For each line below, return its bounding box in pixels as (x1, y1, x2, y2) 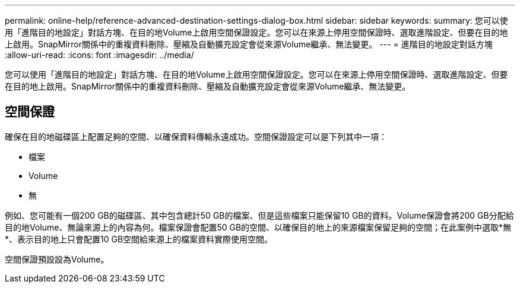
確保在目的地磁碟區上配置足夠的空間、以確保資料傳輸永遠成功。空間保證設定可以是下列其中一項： (5, 131, 387, 142)
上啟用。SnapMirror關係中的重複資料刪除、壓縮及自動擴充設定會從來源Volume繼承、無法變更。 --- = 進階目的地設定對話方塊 (5, 39, 493, 49)
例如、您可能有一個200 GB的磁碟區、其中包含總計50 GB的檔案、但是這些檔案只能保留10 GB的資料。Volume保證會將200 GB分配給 (5, 210, 514, 220)
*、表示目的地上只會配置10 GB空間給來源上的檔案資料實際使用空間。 (5, 233, 273, 244)
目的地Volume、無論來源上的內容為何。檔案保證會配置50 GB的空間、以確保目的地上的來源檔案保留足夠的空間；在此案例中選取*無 (5, 222, 512, 232)
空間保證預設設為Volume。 (5, 254, 109, 264)
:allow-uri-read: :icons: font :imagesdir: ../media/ (5, 50, 194, 60)
